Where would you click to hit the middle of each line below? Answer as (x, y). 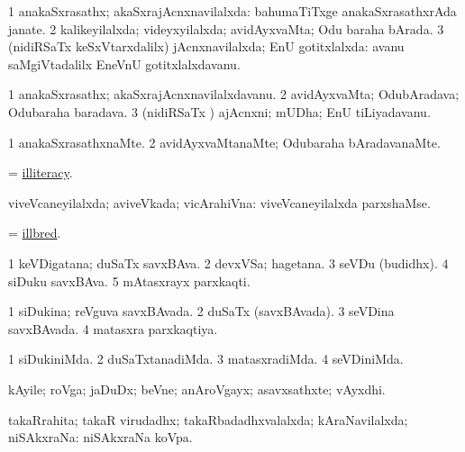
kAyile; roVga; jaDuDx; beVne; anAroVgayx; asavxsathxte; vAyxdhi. (197, 389)
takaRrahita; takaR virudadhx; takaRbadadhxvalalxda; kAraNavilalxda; (208, 419)
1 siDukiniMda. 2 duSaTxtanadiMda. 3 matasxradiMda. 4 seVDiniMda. (206, 359)
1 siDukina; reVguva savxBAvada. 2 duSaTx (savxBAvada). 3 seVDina (201, 311)
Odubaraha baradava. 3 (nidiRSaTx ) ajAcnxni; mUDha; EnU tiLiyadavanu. (219, 111)
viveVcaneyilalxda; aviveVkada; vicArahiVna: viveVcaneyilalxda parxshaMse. (219, 202)
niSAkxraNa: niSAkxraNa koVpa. (100, 437)
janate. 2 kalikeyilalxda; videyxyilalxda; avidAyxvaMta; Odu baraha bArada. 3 (226, 28)
